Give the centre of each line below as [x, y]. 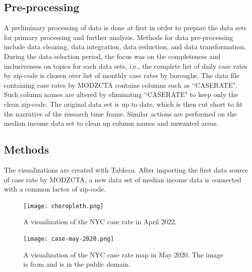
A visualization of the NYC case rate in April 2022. [100, 222]
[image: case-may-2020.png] [69, 239]
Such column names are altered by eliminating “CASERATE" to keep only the [121, 94]
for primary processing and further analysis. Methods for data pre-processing [119, 37]
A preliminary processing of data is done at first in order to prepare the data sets [125, 28]
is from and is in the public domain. [77, 264]
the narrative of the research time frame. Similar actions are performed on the [120, 113]
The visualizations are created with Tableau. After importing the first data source [126, 169]
